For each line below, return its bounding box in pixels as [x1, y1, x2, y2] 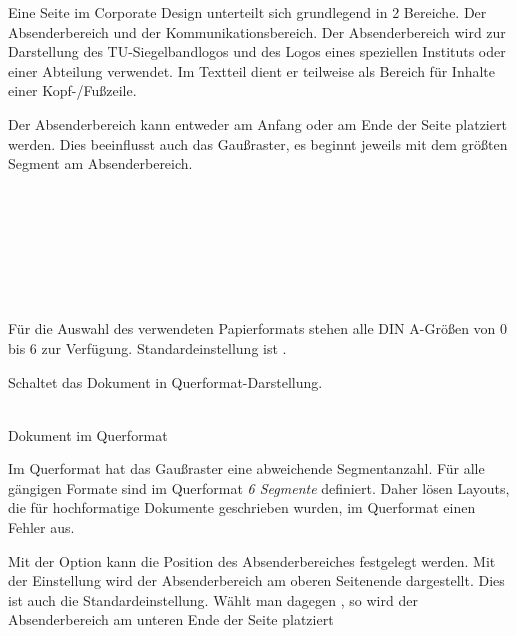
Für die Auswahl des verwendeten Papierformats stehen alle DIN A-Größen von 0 [8, 318, 508, 339]
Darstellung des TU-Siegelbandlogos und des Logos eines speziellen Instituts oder [8, 41, 506, 62]
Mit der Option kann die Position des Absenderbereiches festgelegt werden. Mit [8, 550, 496, 571]
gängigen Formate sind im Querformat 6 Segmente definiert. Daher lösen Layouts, [8, 477, 510, 498]
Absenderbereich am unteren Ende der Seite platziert [8, 609, 334, 630]
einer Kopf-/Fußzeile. [8, 80, 137, 101]
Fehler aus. [8, 517, 75, 538]
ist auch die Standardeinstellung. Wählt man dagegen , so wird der [8, 589, 418, 610]
